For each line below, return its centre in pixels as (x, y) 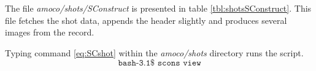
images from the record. (50, 32)
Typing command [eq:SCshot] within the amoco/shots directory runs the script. (154, 52)
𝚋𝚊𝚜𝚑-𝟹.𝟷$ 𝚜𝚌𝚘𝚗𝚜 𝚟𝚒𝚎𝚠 (160, 63)
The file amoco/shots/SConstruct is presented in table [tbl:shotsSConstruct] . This (158, 8)
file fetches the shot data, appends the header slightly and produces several (146, 20)
